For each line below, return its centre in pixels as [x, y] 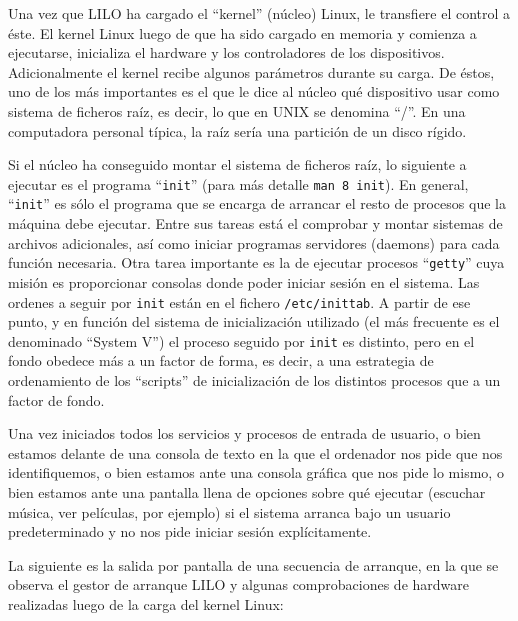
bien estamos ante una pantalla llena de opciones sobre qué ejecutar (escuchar [247, 491]
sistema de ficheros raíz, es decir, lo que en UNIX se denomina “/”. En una [237, 110]
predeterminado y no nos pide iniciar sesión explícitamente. [190, 531]
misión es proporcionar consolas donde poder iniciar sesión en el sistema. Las [244, 281]
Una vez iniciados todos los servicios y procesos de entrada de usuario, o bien [244, 433]
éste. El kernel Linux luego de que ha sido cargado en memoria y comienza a [242, 32]
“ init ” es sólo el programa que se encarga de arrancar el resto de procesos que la [257, 203]
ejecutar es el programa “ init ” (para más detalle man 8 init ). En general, [238, 183]
